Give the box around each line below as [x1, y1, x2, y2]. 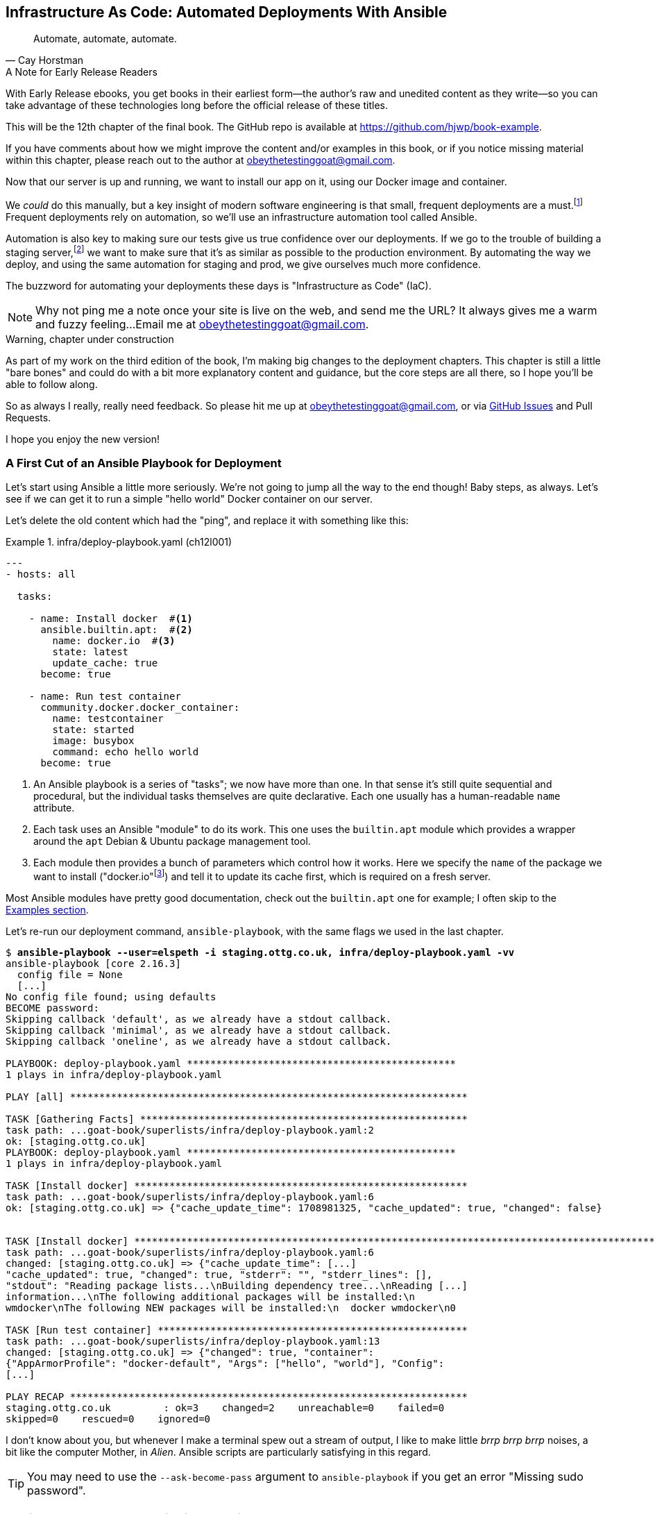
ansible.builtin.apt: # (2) [40, 624, 193, 636]
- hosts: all [6, 569, 76, 580]
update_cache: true [52, 657, 158, 669]
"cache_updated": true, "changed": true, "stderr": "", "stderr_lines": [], [6, 1269, 433, 1281]
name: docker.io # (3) [52, 635, 176, 647]
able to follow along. [6, 378, 98, 390]
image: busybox [52, 735, 135, 747]
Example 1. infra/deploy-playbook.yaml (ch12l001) [6, 536, 232, 548]
